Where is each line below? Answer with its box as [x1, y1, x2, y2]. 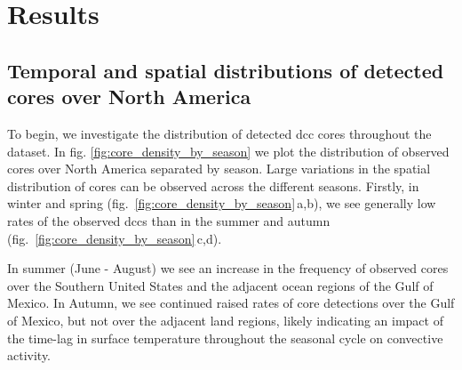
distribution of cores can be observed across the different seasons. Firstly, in [7, 176, 419, 195]
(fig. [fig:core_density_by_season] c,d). [7, 229, 222, 247]
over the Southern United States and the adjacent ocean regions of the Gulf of [7, 276, 434, 294]
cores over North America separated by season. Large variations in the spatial [7, 159, 431, 178]
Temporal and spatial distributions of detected [7, 56, 444, 84]
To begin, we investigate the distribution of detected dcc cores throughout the [7, 124, 432, 142]
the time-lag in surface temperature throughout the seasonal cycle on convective [7, 328, 443, 347]
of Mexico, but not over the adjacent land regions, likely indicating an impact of [7, 310, 443, 329]
